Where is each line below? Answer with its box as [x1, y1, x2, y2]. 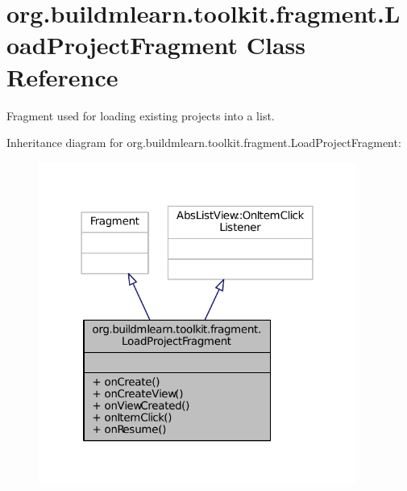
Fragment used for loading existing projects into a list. [6, 107, 275, 124]
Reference [6, 60, 118, 93]
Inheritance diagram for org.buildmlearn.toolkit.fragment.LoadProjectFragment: [6, 134, 401, 151]
